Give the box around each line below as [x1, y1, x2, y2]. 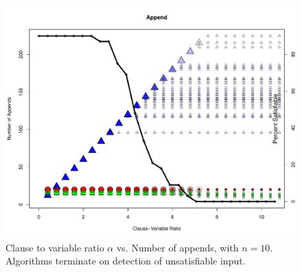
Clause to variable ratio [5, 240, 104, 254]
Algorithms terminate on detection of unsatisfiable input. [5, 254, 246, 268]
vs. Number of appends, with [116, 240, 239, 254]
